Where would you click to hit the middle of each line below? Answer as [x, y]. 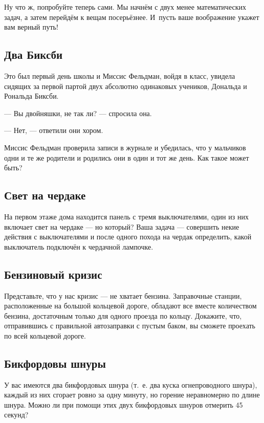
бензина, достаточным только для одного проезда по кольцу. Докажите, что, [123, 315]
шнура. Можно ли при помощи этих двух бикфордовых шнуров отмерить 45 [124, 404]
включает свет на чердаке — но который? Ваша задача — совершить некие [122, 226]
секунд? [16, 415]
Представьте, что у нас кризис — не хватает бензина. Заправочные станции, [123, 295]
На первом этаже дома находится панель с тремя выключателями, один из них [126, 216]
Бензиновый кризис [53, 274]
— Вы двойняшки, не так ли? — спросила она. [78, 113]
